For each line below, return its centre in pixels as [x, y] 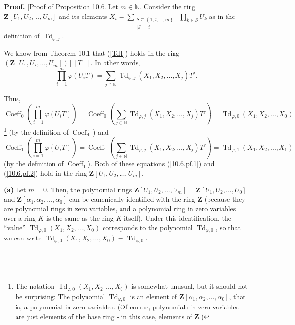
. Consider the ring [168, 6]
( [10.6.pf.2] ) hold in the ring [45, 173]
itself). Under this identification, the [178, 218]
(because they [225, 199]
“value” [15, 227]
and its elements [83, 16]
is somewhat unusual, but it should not [190, 286]
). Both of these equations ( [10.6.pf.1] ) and [151, 163]
